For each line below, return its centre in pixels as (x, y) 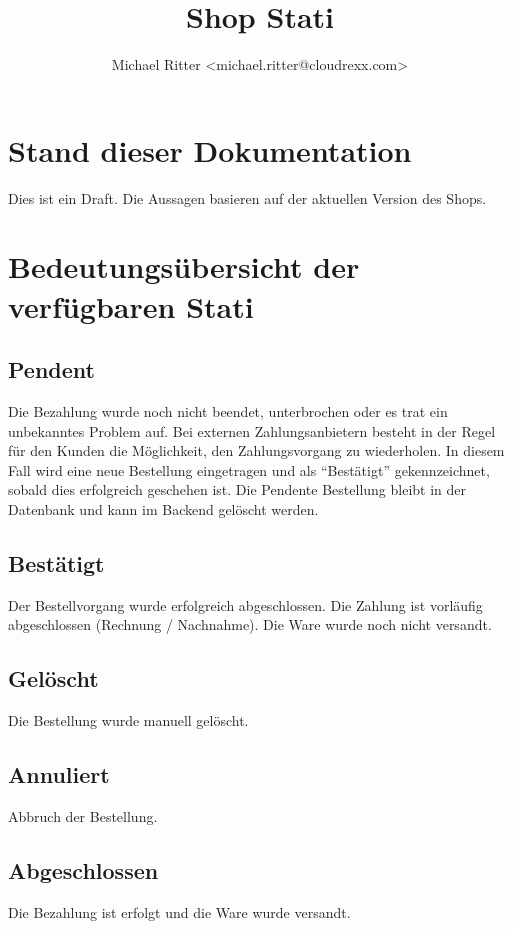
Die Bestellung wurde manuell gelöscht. (128, 720)
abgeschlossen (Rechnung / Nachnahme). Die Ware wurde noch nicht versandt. (250, 624)
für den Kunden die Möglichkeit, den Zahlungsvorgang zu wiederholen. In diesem (256, 450)
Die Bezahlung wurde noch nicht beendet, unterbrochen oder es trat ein (228, 411)
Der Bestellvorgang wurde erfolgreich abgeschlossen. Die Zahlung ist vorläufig (245, 604)
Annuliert (59, 774)
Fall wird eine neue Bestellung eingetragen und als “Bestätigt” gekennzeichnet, (249, 469)
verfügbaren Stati (131, 305)
